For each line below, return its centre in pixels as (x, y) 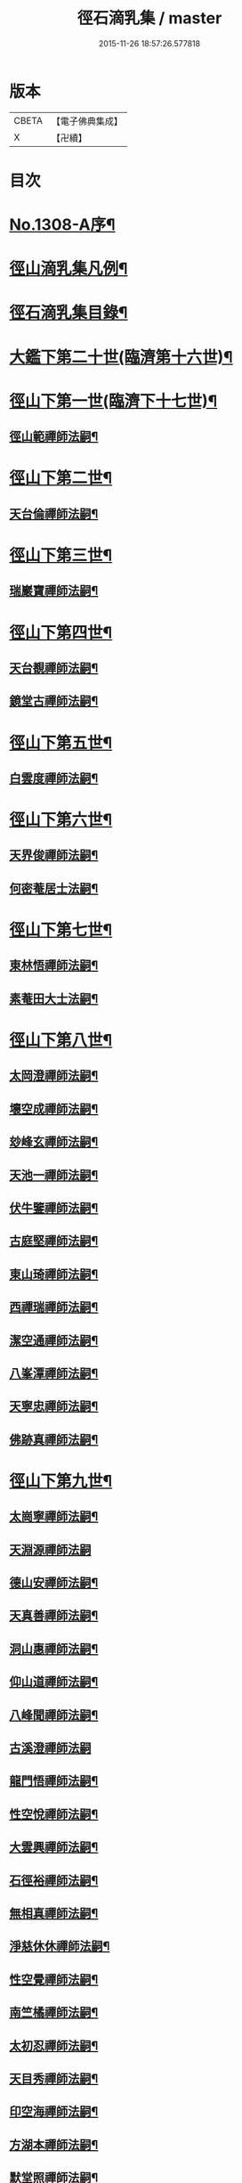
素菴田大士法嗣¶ (54, 998)
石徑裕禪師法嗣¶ (54, 1880)
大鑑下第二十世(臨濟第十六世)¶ (121, 357)
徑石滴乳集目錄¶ (69, 313)
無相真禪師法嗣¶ (54, 1913)
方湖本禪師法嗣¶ (54, 2144)
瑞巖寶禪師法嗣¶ (54, 591)
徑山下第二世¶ (61, 478)
